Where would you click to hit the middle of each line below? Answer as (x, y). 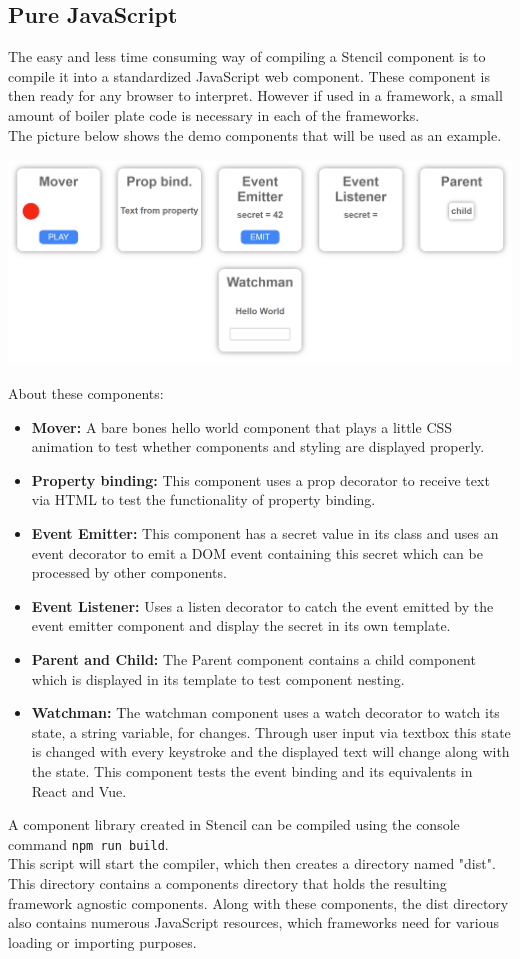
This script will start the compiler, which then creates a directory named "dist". (252, 863)
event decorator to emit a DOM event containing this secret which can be (257, 552)
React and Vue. (79, 790)
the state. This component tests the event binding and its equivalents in (252, 771)
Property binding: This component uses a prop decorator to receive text (260, 479)
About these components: (86, 393)
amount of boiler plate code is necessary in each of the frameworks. (214, 114)
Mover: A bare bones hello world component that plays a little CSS (242, 426)
